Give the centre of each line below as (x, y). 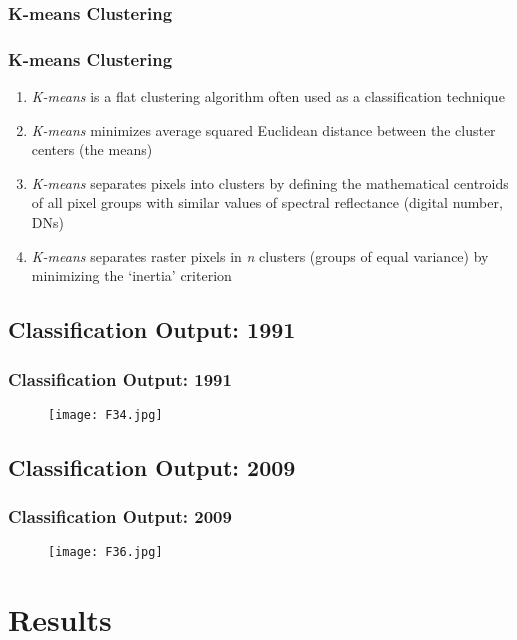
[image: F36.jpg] (105, 552)
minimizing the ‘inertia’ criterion (131, 275)
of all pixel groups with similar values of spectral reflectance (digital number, (267, 202)
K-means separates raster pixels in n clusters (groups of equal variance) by (260, 255)
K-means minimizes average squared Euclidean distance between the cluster (263, 129)
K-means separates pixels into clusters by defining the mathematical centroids (270, 182)
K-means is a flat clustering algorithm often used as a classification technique (268, 96)
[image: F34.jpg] (105, 414)
